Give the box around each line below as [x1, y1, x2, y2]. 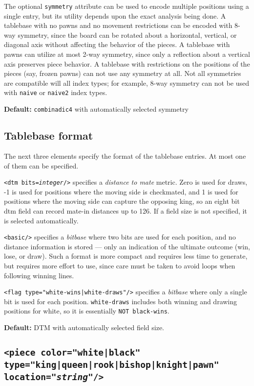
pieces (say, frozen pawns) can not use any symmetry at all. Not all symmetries [4, 68, 241, 78]
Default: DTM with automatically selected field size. [4, 322, 164, 333]
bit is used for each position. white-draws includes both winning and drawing [4, 296, 237, 306]
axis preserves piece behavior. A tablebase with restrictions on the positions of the [4, 58, 250, 69]
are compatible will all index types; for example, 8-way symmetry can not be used [4, 77, 249, 88]
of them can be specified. [4, 160, 79, 170]
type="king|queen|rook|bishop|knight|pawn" [4, 360, 219, 370]
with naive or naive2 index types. [4, 87, 107, 97]
